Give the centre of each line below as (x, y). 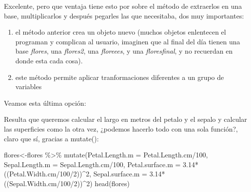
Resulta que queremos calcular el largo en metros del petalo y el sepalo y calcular (125, 119)
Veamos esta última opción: (45, 103)
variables (29, 86)
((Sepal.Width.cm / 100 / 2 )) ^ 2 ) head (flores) (67, 183)
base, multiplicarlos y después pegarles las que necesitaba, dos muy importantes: (124, 15)
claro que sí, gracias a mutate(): (51, 138)
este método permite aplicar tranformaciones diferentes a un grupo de (120, 77)
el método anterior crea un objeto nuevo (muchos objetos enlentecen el (121, 32)
